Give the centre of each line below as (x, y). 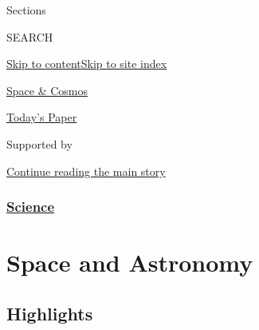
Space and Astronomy (130, 262)
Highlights (50, 313)
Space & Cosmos (47, 90)
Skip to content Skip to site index (87, 64)
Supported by (39, 143)
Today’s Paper (42, 117)
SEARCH (30, 36)
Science (31, 207)
